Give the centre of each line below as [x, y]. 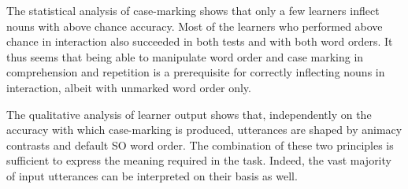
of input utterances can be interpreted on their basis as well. [152, 175]
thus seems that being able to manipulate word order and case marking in [185, 56]
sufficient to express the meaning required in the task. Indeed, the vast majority [199, 160]
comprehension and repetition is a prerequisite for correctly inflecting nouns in [196, 72]
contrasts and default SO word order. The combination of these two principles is [200, 145]
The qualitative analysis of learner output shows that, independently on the [189, 114]
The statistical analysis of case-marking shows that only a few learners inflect [193, 10]
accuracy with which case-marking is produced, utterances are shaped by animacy [204, 130]
